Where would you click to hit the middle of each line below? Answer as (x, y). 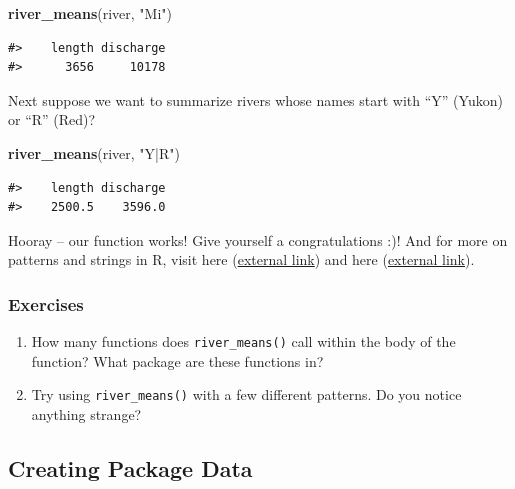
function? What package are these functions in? (177, 360)
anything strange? (86, 414)
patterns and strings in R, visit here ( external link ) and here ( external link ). (241, 259)
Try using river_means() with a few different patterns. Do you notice (246, 394)
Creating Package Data (130, 468)
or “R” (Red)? (52, 119)
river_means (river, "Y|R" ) (94, 152)
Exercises (46, 303)
